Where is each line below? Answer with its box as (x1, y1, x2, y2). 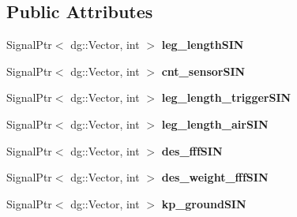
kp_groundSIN (161, 195, 246, 211)
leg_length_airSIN (161, 115, 269, 132)
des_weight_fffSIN (161, 169, 269, 185)
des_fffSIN (161, 142, 223, 159)
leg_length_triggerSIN (161, 89, 291, 106)
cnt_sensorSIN (161, 62, 246, 79)
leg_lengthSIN (161, 36, 244, 53)
